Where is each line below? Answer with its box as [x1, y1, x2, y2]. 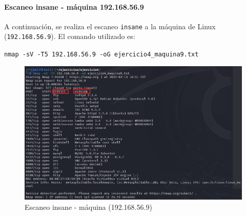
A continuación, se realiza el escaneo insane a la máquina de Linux [4, 21, 216, 31]
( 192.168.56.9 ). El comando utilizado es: [4, 31, 135, 42]
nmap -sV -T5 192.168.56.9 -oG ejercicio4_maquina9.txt [4, 51, 199, 58]
